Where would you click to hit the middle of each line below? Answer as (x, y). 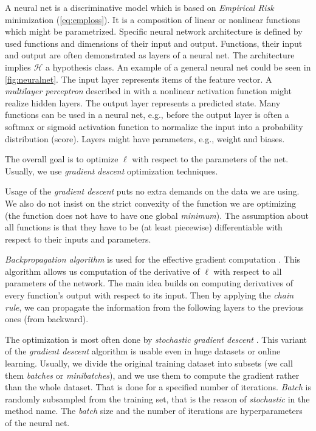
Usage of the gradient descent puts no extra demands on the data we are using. (152, 191)
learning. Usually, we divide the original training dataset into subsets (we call (149, 363)
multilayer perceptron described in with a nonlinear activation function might (148, 91)
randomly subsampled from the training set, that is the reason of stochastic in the (157, 398)
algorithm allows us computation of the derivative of (102, 271)
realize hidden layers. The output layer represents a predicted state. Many (143, 102)
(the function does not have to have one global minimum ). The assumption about (157, 215)
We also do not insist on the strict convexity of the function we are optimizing (151, 203)
